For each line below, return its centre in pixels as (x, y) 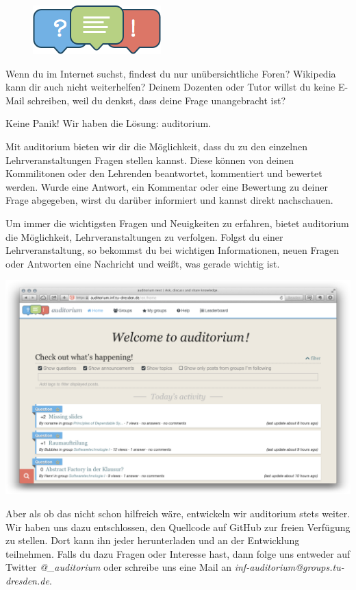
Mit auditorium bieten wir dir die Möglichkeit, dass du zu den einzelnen (156, 146)
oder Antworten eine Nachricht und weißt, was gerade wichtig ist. (143, 263)
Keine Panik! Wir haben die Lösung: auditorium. (109, 123)
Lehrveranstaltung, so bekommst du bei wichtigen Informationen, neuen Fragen (172, 250)
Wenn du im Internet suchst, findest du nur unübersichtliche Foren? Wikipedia (171, 73)
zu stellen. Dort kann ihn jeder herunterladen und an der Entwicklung (153, 540)
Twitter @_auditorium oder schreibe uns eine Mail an (119, 567)
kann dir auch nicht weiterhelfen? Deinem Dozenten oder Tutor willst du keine (170, 87)
